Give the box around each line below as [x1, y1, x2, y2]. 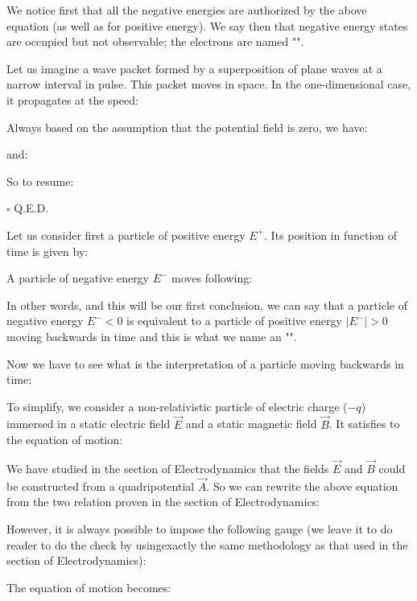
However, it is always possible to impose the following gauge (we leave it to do [6, 520, 393, 537]
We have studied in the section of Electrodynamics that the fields [6, 459, 329, 476]
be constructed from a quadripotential [6, 477, 195, 494]
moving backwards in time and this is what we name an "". [6, 327, 297, 344]
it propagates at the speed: [6, 91, 138, 108]
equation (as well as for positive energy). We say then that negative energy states [6, 17, 408, 34]
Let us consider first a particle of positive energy [6, 226, 246, 243]
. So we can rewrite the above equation [206, 477, 398, 494]
